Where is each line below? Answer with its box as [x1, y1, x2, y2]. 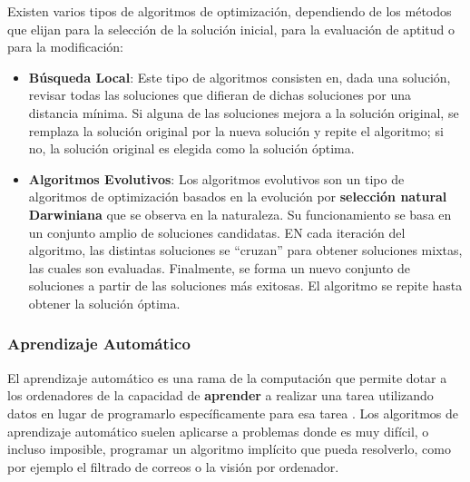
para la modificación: [7, 37, 124, 56]
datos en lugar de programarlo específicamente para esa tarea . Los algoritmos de [7, 403, 459, 422]
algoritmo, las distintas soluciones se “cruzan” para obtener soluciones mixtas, [28, 241, 463, 260]
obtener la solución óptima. [28, 293, 181, 312]
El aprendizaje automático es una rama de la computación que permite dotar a [7, 368, 447, 387]
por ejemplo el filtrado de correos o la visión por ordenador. [7, 457, 339, 476]
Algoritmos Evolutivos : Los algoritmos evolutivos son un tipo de [28, 169, 405, 188]
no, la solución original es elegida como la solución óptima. [28, 139, 355, 158]
